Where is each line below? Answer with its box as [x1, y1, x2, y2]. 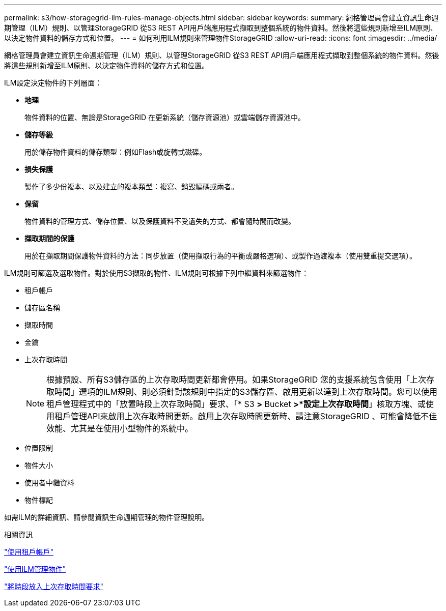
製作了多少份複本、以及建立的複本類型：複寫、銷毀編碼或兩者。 [24, 182, 238, 191]
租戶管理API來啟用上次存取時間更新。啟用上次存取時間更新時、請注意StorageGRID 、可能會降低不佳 [54, 411, 437, 421]
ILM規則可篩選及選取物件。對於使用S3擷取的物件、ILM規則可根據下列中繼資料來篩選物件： [4, 269, 309, 277]
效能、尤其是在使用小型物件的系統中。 [46, 423, 193, 433]
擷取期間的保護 [24, 234, 74, 243]
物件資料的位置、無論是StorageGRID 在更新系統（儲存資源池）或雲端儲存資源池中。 [24, 113, 305, 122]
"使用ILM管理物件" [4, 565, 66, 573]
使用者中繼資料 [24, 478, 74, 487]
